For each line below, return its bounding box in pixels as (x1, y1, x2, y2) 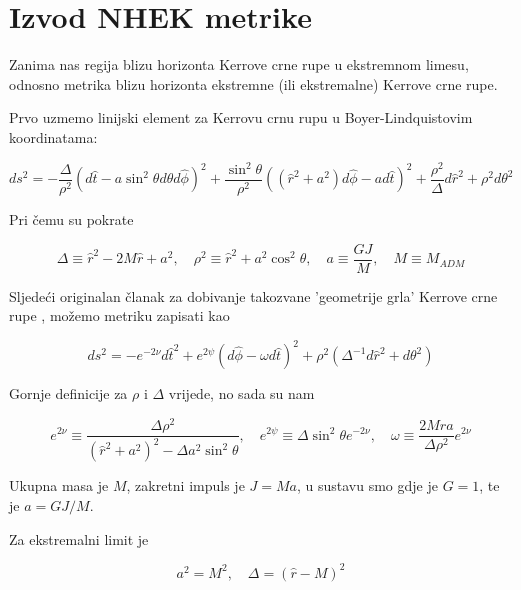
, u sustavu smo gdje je (296, 475, 438, 496)
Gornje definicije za (9, 383, 128, 404)
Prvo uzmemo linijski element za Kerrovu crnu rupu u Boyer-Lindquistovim (9, 107, 473, 128)
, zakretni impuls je (126, 475, 245, 496)
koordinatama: (9, 126, 98, 147)
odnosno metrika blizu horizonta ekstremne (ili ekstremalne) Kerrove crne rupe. (9, 73, 498, 94)
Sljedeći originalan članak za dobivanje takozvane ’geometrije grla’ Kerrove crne (9, 285, 498, 306)
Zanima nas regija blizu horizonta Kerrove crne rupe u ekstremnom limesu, (9, 54, 469, 75)
